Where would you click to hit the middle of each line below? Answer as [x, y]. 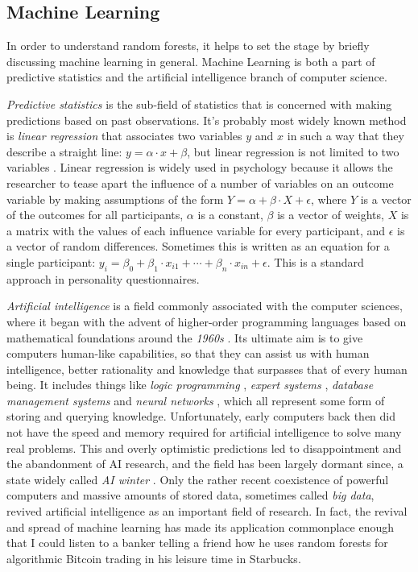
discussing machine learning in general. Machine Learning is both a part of [191, 61]
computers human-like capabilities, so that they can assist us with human [188, 353]
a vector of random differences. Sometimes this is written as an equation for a [198, 246]
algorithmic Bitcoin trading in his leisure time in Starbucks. [154, 558]
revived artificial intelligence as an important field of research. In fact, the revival [207, 511]
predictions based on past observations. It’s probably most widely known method [207, 120]
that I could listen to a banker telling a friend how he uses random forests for [197, 543]
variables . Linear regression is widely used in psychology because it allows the [200, 167]
